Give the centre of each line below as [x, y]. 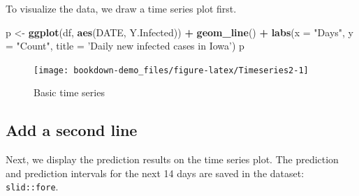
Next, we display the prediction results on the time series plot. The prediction [172, 159]
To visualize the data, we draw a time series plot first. [121, 8]
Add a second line [72, 130]
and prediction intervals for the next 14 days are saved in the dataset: [155, 173]
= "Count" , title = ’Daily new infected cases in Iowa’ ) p [125, 46]
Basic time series [69, 92]
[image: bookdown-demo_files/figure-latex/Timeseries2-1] [171, 70]
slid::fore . [32, 187]
